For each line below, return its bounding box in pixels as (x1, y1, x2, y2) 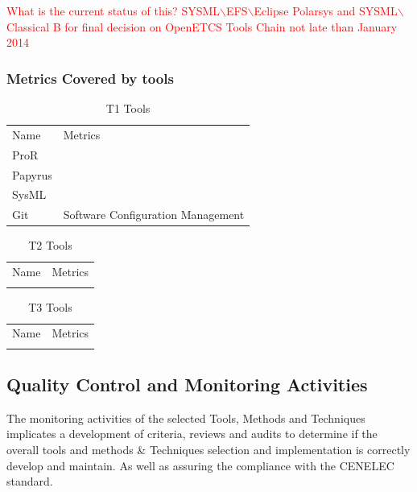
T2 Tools (28, 237, 72, 254)
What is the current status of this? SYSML (6, 2, 221, 19)
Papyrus (12, 166, 52, 183)
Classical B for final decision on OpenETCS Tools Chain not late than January (6, 18, 398, 35)
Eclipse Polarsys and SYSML (254, 2, 398, 19)
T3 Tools (28, 298, 72, 315)
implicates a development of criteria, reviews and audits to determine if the (6, 425, 378, 442)
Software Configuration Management (63, 206, 245, 223)
